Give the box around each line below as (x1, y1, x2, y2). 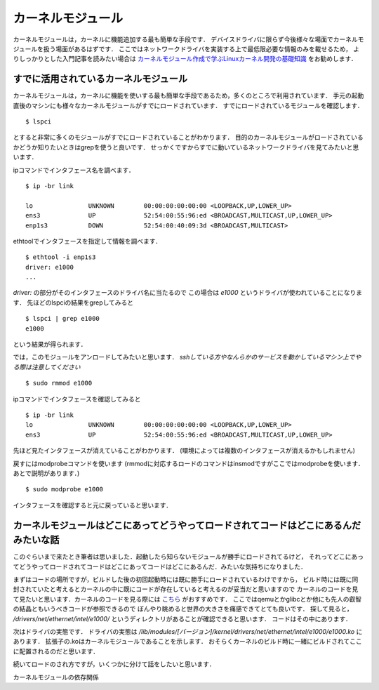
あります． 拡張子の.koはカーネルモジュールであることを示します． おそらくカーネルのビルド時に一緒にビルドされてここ (13, 637, 363, 646)
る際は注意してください (13, 362, 81, 371)
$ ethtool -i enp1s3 (25, 253, 96, 261)
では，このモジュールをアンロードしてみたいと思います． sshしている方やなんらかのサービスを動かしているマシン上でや (13, 353, 361, 361)
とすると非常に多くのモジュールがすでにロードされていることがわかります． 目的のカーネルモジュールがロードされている (13, 133, 364, 142)
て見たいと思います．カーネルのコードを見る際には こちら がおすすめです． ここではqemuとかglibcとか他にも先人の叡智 (13, 595, 361, 603)
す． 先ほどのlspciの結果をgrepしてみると (13, 298, 134, 307)
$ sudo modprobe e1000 (25, 485, 104, 493)
